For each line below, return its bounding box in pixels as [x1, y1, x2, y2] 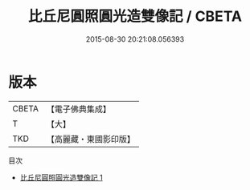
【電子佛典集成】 [46, 103, 111, 115]
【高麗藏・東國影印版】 [46, 133, 135, 144]
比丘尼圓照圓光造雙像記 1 [19, 172, 103, 182]
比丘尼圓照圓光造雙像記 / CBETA [27, 7, 243, 26]
